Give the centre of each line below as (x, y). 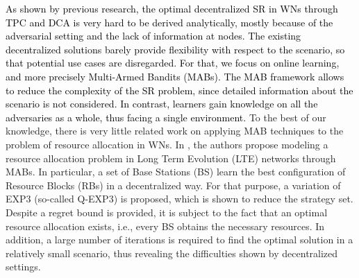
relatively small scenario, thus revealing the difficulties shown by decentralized (172, 253)
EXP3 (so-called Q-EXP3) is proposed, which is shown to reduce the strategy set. (179, 199)
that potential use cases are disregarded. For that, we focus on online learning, (173, 63)
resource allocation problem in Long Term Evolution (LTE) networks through (171, 158)
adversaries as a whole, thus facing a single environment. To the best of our (166, 117)
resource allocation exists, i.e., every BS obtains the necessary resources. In (165, 226)
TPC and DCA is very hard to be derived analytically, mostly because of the (169, 22)
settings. (23, 267)
